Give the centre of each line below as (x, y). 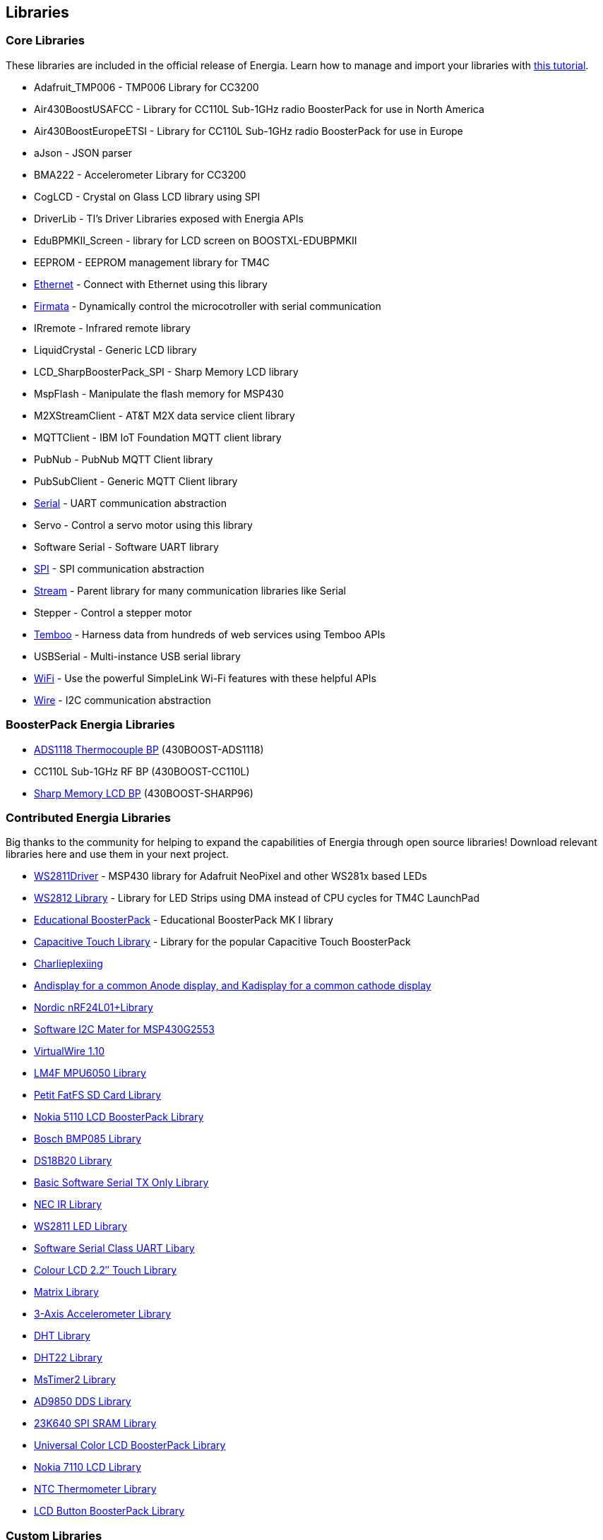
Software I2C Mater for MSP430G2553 (124, 1029)
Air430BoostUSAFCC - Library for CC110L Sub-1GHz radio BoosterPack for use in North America (259, 109)
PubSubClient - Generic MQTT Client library (136, 481)
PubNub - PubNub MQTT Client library (124, 459)
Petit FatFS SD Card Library (98, 1095)
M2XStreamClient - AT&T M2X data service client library (165, 415)
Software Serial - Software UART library (126, 547)
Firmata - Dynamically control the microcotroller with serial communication (208, 306)
